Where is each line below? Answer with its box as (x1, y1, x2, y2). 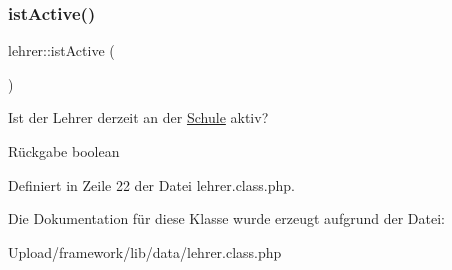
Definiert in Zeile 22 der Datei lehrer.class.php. (8, 174, 295, 195)
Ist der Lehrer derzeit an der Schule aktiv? (8, 107, 269, 128)
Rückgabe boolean (8, 141, 120, 161)
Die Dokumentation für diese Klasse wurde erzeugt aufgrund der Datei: (8, 208, 445, 229)
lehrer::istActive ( (8, 40, 115, 61)
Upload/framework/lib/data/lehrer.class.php (8, 241, 282, 262)
